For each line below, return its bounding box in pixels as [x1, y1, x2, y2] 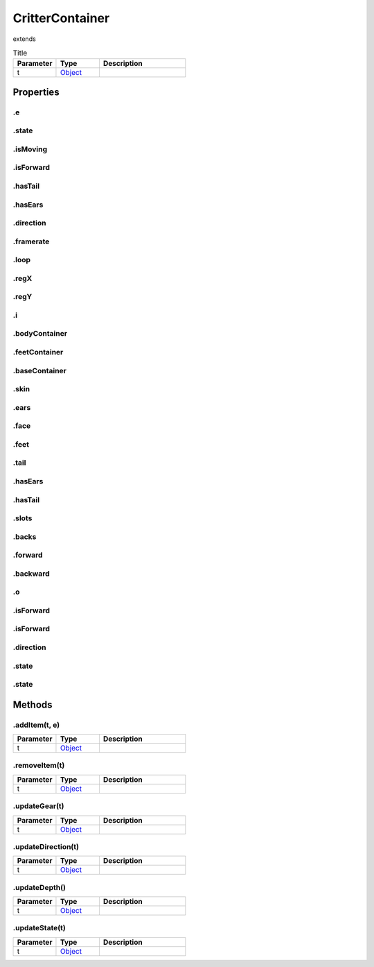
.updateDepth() [12, 882, 66, 892]
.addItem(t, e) [12, 720, 60, 730]
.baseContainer [12, 366, 67, 375]
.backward [12, 569, 50, 579]
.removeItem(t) [12, 760, 65, 770]
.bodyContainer [12, 329, 68, 339]
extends [12, 35, 36, 43]
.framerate [12, 237, 50, 246]
